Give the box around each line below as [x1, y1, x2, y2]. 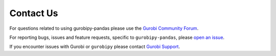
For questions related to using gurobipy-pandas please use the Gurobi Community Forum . [9, 25, 199, 31]
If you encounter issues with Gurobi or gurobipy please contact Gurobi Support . [9, 43, 180, 50]
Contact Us [9, 8, 58, 19]
